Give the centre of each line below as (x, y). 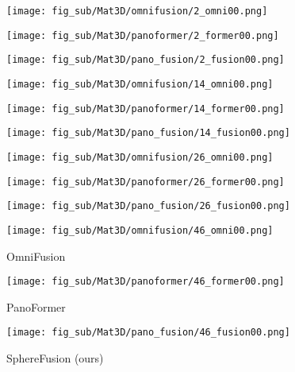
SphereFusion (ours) (55, 358)
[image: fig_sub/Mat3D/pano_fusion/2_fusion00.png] (146, 60)
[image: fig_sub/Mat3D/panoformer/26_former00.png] (146, 182)
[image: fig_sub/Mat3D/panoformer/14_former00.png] (146, 108)
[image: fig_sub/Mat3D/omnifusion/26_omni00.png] (140, 157)
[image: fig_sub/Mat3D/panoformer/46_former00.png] (146, 282)
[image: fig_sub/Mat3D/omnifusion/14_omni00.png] (140, 84)
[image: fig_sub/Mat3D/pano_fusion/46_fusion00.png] (148, 333)
